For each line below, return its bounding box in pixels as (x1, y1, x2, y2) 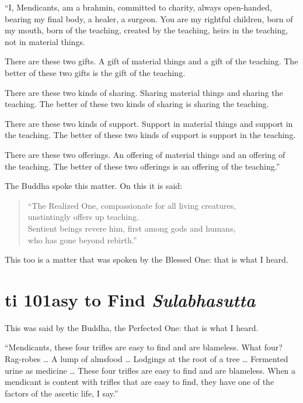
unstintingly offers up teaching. (27, 211, 139, 223)
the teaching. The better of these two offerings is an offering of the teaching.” (5, 160, 280, 172)
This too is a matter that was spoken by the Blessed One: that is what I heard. (5, 253, 288, 266)
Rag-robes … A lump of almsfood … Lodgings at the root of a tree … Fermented (5, 353, 288, 364)
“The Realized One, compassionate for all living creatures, (27, 199, 236, 211)
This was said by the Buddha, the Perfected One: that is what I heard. (5, 321, 259, 333)
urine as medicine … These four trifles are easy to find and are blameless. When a (5, 364, 296, 376)
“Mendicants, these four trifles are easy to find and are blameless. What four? (5, 341, 283, 353)
